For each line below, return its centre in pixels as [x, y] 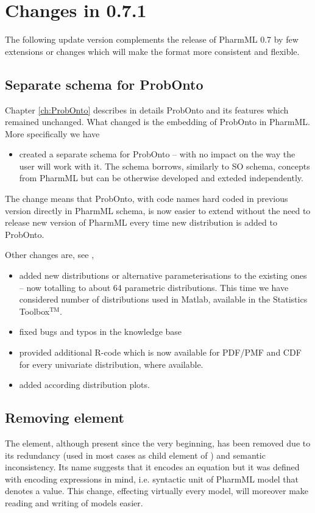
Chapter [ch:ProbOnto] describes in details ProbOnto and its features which [147, 109]
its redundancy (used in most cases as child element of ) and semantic [135, 455]
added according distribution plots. [84, 385]
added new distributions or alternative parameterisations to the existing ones [163, 275]
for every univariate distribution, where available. [111, 364]
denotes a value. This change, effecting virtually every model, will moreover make [157, 491]
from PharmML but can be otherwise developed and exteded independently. [161, 178]
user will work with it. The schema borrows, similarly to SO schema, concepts [165, 166]
